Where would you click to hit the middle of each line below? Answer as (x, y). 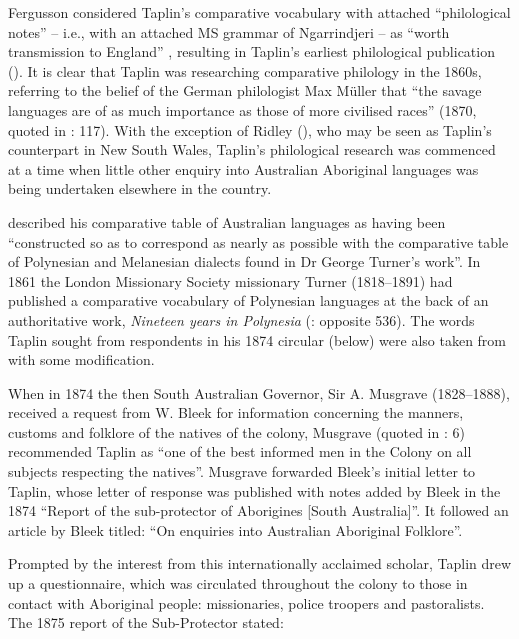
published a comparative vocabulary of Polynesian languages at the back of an (248, 300)
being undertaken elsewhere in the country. (140, 188)
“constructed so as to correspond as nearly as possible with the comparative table (258, 241)
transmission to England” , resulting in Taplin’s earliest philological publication (251, 51)
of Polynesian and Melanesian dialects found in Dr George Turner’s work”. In (244, 261)
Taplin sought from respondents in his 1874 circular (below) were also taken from (257, 339)
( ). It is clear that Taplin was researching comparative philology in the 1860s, (245, 70)
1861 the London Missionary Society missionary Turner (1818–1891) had (230, 280)
